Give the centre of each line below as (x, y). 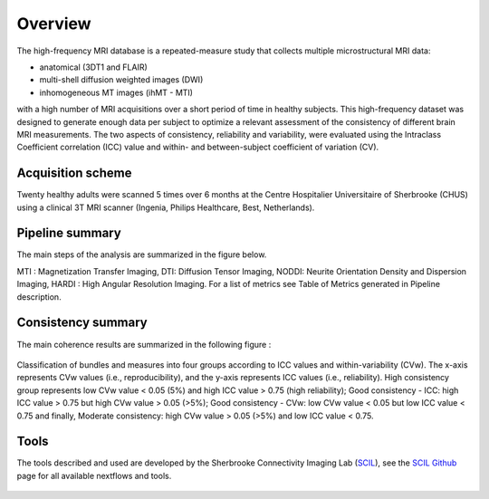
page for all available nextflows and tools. (94, 475)
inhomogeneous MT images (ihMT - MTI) (116, 92)
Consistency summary (82, 323)
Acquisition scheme (74, 173)
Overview (54, 24)
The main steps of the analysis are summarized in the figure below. (142, 254)
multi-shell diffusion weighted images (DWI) (121, 80)
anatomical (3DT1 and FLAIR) (94, 67)
